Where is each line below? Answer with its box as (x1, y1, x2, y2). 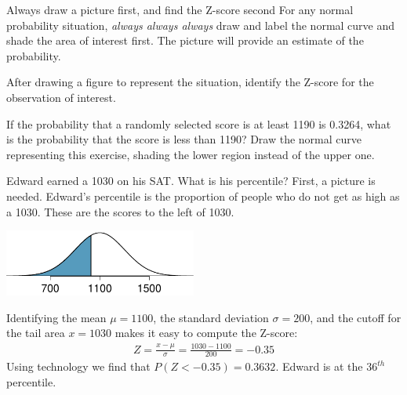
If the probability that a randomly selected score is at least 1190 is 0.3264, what (6, 115, 391, 132)
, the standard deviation (153, 309, 269, 325)
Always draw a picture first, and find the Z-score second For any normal (6, 2, 354, 17)
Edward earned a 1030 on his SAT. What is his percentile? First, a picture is (6, 172, 376, 189)
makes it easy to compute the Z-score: (114, 324, 298, 341)
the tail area (6, 324, 65, 341)
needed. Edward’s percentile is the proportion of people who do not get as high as (6, 187, 400, 204)
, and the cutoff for (310, 309, 402, 325)
